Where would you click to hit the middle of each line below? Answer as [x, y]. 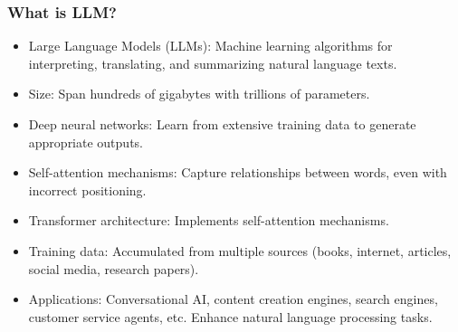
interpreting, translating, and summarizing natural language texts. [213, 63]
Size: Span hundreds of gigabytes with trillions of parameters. [199, 94]
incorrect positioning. [87, 190]
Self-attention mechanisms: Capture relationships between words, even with [238, 172]
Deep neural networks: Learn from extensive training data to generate [222, 124]
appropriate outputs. [86, 142]
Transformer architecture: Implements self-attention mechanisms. [209, 220]
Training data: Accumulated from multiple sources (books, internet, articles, [240, 250]
